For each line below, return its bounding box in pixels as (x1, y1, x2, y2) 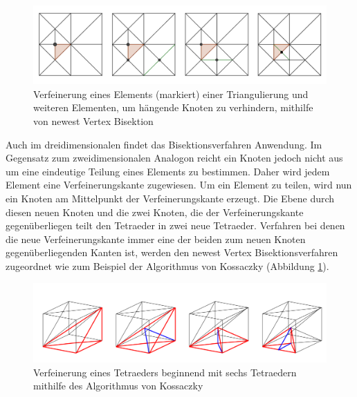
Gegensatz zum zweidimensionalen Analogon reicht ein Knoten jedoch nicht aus (6, 151, 343, 165)
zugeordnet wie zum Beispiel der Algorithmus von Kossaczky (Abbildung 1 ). (6, 259, 329, 273)
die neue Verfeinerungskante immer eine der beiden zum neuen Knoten (6, 231, 306, 246)
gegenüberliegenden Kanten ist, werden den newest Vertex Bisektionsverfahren (6, 245, 338, 260)
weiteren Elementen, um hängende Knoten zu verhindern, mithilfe (33, 100, 313, 115)
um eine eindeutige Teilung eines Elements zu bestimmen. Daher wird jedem (6, 164, 330, 178)
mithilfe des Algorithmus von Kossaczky (33, 378, 203, 393)
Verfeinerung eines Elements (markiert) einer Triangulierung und (33, 86, 309, 101)
